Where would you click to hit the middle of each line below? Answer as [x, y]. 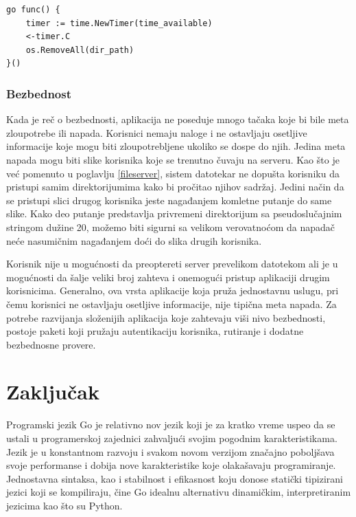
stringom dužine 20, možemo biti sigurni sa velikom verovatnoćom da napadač [171, 227]
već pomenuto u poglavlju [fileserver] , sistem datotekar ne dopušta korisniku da [173, 173]
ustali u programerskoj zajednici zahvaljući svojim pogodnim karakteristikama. [172, 438]
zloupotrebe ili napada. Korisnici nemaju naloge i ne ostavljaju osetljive [157, 132]
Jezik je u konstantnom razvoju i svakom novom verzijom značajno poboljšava [170, 451]
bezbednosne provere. [51, 344]
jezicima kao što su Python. [64, 505]
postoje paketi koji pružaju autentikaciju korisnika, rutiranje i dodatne [155, 331]
